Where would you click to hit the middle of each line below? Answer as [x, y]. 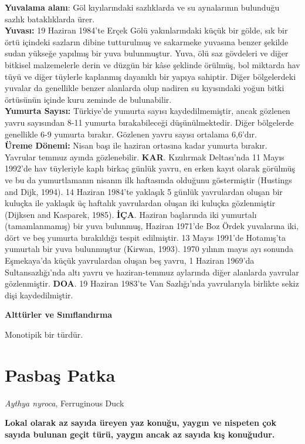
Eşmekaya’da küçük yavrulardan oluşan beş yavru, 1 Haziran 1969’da [130, 260]
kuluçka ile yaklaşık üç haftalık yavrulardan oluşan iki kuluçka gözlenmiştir [140, 203]
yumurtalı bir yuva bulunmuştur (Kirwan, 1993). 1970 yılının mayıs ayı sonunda [149, 249]
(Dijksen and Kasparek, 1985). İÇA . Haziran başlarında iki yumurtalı [131, 214]
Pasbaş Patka [60, 374]
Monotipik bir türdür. [44, 334]
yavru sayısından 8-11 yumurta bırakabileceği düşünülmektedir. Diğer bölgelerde [149, 122]
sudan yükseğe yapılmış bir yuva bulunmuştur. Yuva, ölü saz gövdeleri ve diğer [147, 53]
